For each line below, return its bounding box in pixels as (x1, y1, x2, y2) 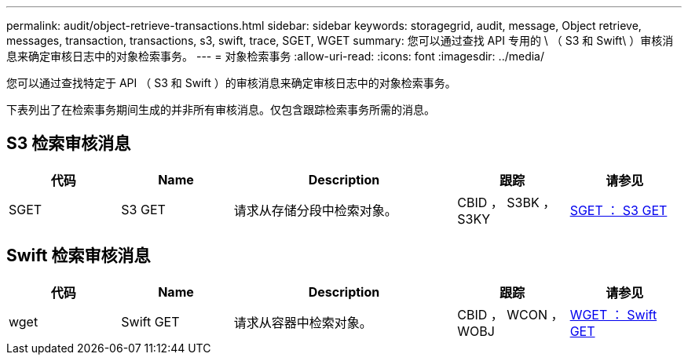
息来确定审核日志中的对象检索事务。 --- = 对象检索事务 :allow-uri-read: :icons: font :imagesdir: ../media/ (6, 49, 545, 63)
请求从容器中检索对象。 (233, 314, 372, 330)
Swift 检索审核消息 (6, 246, 151, 266)
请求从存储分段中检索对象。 (233, 202, 397, 218)
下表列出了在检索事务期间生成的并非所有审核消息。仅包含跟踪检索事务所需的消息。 (6, 103, 435, 116)
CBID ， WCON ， (457, 306, 564, 323)
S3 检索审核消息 (6, 133, 131, 154)
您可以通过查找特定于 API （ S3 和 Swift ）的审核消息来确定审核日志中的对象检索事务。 (6, 76, 456, 89)
